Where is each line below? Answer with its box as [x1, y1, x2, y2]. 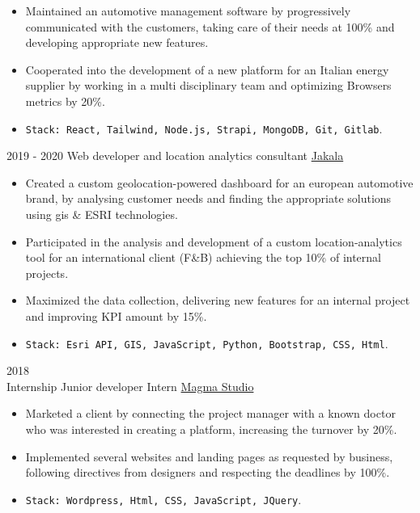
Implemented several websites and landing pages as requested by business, [25, 448, 393, 465]
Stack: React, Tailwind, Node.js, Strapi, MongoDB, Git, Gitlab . [25, 120, 383, 137]
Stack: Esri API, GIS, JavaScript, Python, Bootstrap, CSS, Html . [25, 334, 388, 351]
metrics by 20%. [25, 92, 105, 109]
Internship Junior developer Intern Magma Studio [6, 377, 254, 394]
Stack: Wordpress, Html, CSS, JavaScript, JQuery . [25, 490, 302, 507]
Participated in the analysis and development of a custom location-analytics [25, 233, 402, 250]
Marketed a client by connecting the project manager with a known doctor [25, 405, 396, 422]
